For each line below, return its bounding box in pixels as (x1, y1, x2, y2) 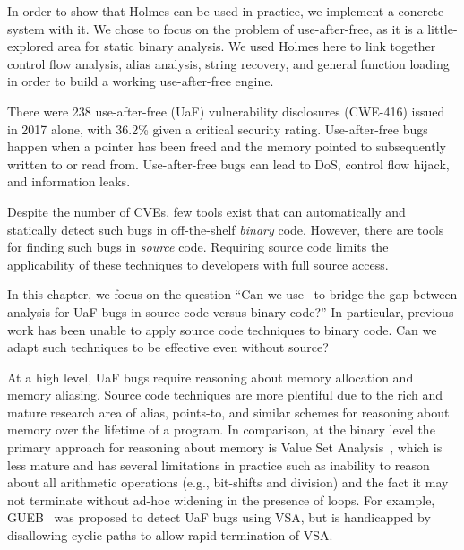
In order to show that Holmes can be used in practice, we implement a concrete (7, 2, 444, 20)
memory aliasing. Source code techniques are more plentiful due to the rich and (7, 385, 443, 404)
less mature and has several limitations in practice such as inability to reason (7, 455, 430, 474)
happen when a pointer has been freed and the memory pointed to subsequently (7, 137, 446, 156)
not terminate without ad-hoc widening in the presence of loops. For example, (7, 490, 435, 509)
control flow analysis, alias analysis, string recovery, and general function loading (7, 54, 450, 73)
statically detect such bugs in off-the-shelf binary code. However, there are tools (7, 219, 444, 238)
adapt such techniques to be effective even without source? (7, 338, 329, 357)
